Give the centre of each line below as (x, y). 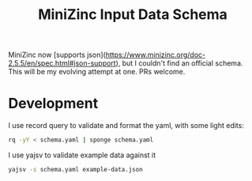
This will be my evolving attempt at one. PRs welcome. (97, 72)
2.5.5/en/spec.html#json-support (62, 63)
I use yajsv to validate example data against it (82, 155)
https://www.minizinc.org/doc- (156, 55)
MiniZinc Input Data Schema (133, 15)
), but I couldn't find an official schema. (179, 63)
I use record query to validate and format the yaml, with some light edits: (126, 126)
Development (53, 104)
